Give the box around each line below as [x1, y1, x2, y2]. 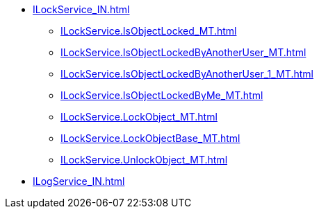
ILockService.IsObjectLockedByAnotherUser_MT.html [60, 46, 306, 58]
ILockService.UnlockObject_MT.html [60, 154, 228, 166]
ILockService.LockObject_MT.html [60, 111, 218, 123]
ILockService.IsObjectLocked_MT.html [60, 25, 237, 37]
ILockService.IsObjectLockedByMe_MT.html [60, 89, 263, 101]
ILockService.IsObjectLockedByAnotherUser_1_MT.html [60, 68, 313, 80]
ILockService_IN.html [33, 3, 130, 15]
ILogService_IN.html [33, 175, 125, 187]
